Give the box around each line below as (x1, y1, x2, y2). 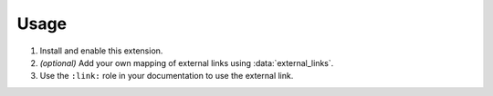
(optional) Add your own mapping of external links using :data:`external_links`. (39, 57, 334, 68)
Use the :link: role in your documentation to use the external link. (39, 71, 294, 82)
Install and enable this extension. (39, 45, 163, 56)
